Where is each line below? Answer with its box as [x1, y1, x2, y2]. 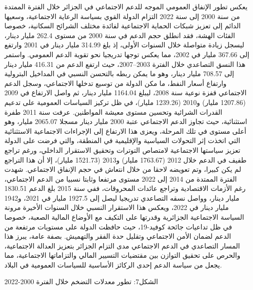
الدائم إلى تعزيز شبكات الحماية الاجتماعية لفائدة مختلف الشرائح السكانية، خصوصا [4, 21, 241, 31]
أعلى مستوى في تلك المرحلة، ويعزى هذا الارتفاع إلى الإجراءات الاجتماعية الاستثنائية [4, 125, 247, 136]
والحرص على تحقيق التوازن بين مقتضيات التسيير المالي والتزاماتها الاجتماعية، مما [4, 250, 240, 260]
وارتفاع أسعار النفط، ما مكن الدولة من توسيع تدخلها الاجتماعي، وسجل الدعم [4, 78, 227, 88]
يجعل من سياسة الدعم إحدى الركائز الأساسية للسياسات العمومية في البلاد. [4, 260, 222, 270]
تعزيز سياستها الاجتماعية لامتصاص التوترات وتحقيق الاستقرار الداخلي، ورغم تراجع [4, 145, 240, 155]
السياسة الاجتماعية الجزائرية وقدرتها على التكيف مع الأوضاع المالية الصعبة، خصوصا [4, 212, 244, 222]
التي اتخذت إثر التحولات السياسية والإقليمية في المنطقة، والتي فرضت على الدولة [4, 135, 240, 145]
